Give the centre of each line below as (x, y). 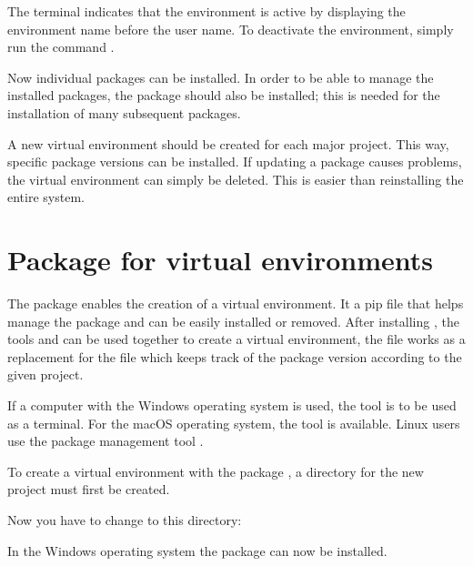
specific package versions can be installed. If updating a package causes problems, (235, 162)
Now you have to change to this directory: (125, 520)
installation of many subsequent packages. (124, 112)
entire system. (46, 197)
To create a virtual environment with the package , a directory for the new (216, 471)
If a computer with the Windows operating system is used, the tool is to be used (232, 405)
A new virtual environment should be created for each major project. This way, (228, 143)
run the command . (61, 47)
